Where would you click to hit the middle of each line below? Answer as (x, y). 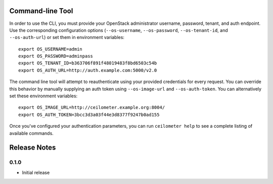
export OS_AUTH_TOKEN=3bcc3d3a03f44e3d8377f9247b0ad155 (89, 115)
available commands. (32, 133)
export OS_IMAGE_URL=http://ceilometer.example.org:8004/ (92, 107)
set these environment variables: (43, 96)
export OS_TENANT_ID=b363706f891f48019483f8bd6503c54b (88, 63)
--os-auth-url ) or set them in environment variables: (67, 38)
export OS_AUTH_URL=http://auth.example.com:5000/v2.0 (88, 70)
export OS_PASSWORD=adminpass (56, 56)
